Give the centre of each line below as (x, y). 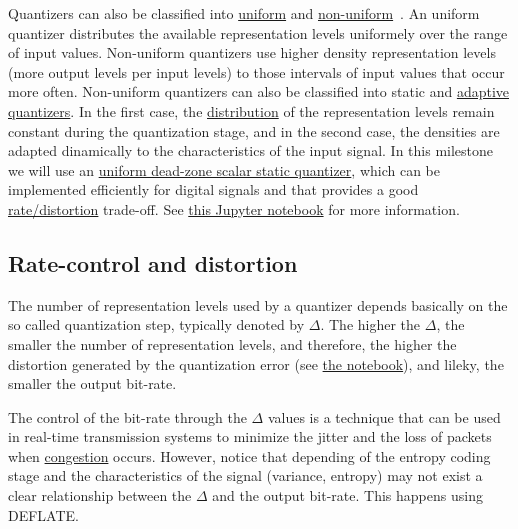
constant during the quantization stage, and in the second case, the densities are (254, 130)
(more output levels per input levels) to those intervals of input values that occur (256, 71)
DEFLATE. (43, 514)
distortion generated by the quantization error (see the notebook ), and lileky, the (256, 363)
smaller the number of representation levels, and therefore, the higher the (232, 343)
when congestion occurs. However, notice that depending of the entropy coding (249, 455)
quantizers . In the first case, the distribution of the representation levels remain (251, 110)
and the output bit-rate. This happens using (347, 495)
